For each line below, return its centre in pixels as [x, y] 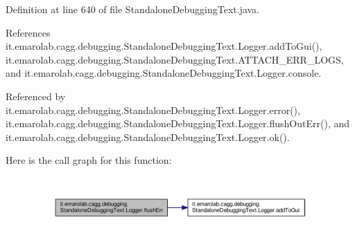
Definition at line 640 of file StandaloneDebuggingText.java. [133, 9]
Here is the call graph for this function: [89, 160]
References [28, 32]
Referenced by [36, 96]
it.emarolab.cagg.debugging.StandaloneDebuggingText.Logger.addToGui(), [164, 46]
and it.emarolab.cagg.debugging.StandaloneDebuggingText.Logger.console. [164, 73]
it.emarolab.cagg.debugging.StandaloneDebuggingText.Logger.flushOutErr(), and [178, 123]
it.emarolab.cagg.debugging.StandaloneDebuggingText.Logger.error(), [153, 110]
